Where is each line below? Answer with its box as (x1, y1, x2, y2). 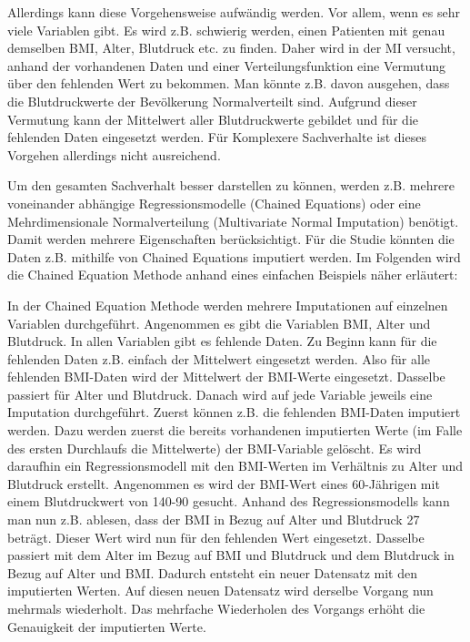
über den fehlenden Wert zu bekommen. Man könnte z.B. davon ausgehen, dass (7, 74, 450, 93)
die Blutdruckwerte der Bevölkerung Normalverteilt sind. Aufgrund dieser (7, 91, 417, 110)
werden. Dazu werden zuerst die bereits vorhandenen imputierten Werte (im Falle (7, 421, 463, 440)
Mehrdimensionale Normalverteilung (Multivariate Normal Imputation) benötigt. (7, 211, 459, 230)
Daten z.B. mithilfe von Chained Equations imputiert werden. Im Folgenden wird (7, 247, 461, 266)
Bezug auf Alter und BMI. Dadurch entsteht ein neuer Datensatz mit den (7, 563, 417, 582)
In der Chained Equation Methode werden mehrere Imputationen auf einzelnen (7, 295, 448, 314)
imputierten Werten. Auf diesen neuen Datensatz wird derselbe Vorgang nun (7, 581, 434, 600)
